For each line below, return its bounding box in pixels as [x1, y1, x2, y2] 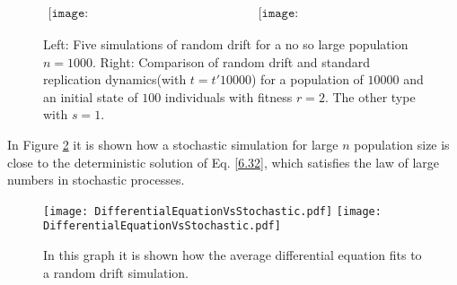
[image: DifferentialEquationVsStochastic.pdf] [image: [43, 204, 382, 218]
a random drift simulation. [43, 263, 189, 281]
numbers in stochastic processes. [7, 170, 185, 189]
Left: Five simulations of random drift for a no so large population [43, 35, 409, 54]
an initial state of [43, 87, 138, 106]
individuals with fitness [164, 87, 293, 106]
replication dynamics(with [43, 70, 187, 89]
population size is [354, 135, 450, 153]
